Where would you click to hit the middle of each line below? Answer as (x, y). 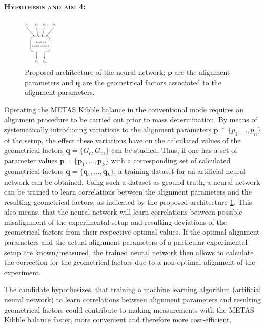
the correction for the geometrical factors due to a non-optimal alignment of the (130, 262)
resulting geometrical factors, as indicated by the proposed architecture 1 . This (128, 201)
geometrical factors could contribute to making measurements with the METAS (129, 309)
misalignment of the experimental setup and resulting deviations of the (116, 221)
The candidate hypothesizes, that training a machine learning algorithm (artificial (133, 289)
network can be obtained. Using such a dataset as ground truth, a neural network (132, 181)
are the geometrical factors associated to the (152, 82)
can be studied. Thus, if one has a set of (174, 150)
